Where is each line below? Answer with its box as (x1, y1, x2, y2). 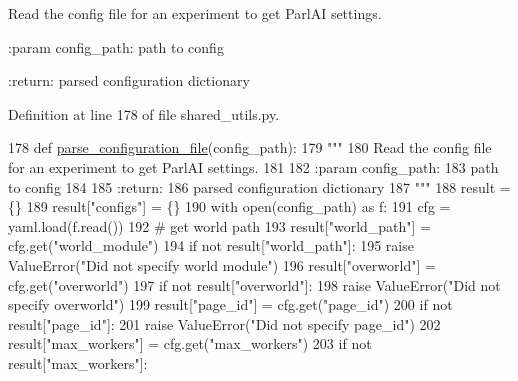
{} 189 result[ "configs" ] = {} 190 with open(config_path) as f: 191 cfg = (8, 196, 451, 217)
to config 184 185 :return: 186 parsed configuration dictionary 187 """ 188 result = (8, 176, 511, 197)
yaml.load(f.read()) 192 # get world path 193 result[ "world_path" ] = (8, 215, 432, 236)
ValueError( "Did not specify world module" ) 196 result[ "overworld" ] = (8, 254, 436, 275)
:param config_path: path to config (8, 36, 224, 57)
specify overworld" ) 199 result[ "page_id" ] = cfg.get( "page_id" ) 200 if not (8, 294, 453, 315)
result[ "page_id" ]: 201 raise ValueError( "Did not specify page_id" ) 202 (8, 313, 441, 334)
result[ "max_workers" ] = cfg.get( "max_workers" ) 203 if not (8, 333, 372, 354)
